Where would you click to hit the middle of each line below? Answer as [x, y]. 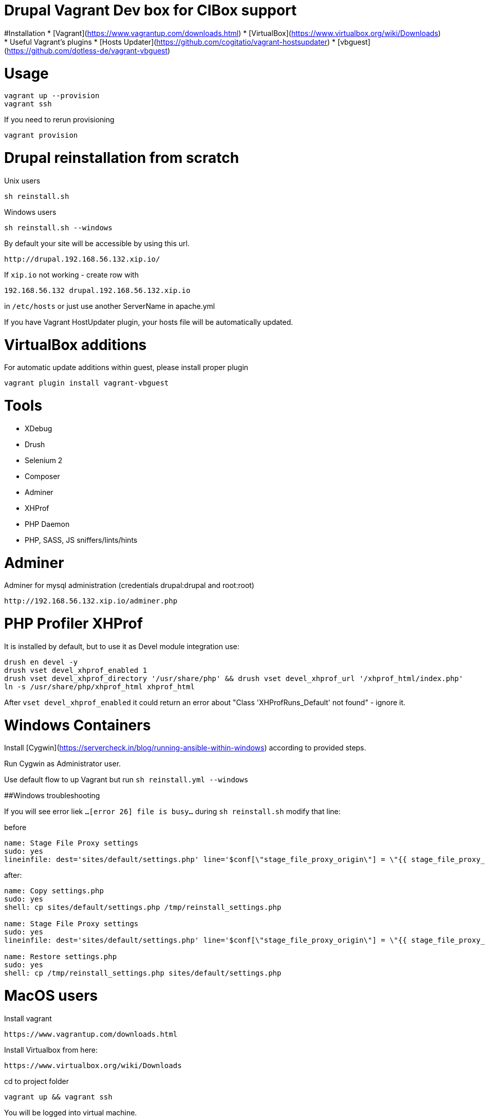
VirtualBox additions [76, 345]
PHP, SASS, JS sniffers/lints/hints [81, 540]
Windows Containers [78, 725]
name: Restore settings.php [61, 957]
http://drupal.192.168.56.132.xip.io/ [82, 259]
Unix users [22, 180]
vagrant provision [41, 135]
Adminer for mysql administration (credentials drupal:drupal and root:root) [129, 585]
